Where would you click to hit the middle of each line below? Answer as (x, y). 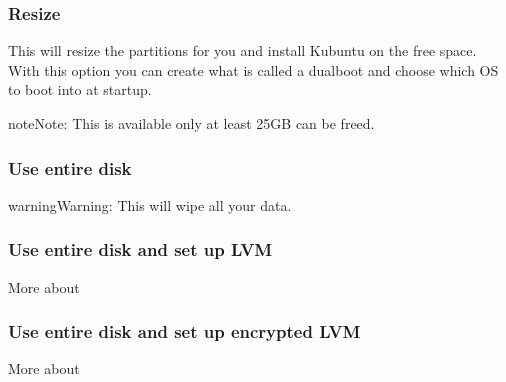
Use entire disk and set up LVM (140, 249)
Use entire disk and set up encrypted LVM (184, 331)
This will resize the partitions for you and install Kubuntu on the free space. (242, 50)
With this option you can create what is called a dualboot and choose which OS (253, 69)
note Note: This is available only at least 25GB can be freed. (191, 123)
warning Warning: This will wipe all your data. (150, 204)
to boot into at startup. (80, 89)
